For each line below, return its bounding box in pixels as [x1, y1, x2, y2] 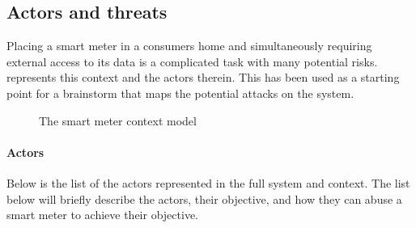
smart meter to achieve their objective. [6, 206, 198, 223]
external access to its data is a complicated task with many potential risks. [6, 53, 378, 70]
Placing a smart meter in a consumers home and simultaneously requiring [6, 37, 372, 54]
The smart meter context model [39, 112, 197, 129]
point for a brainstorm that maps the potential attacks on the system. [6, 84, 354, 101]
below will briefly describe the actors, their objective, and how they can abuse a [6, 190, 402, 207]
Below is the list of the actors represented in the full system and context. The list [6, 174, 410, 191]
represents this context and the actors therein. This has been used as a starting [6, 69, 400, 86]
